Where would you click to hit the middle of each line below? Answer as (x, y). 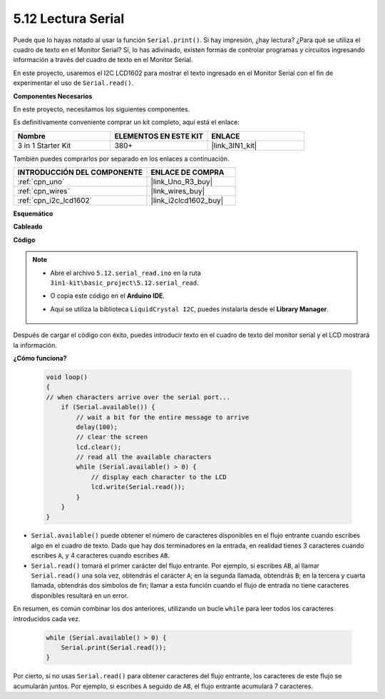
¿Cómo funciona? (40, 358)
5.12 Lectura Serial (69, 19)
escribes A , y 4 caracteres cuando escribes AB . (101, 555)
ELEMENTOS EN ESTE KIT (159, 136)
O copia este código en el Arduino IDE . (108, 296)
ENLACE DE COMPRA (188, 173)
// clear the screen (112, 437)
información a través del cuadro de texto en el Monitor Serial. (103, 60)
